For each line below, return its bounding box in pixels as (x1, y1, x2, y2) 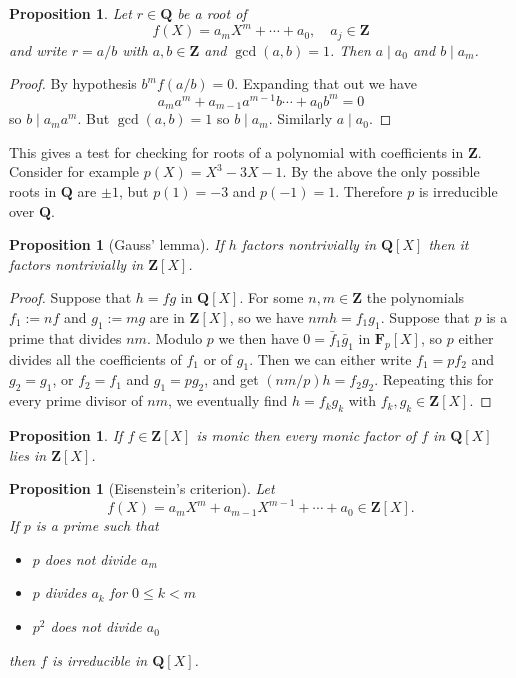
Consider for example (9, 161, 140, 182)
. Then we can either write (249, 348, 412, 369)
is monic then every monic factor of (196, 425, 417, 445)
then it (428, 234, 469, 255)
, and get (204, 369, 259, 390)
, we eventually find (167, 390, 288, 411)
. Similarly (268, 108, 333, 129)
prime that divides (9, 327, 122, 348)
